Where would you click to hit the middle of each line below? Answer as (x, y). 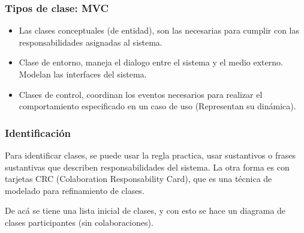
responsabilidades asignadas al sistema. (91, 42)
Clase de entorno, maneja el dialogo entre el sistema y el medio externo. (151, 62)
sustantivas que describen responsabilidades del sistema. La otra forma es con (147, 167)
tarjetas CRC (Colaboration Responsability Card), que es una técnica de (139, 179)
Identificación (38, 132)
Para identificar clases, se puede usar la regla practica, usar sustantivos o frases (150, 155)
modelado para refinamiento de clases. (75, 190)
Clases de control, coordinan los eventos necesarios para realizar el (141, 94)
